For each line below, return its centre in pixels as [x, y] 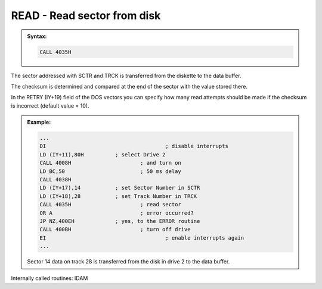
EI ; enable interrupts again [142, 238]
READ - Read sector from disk [86, 15]
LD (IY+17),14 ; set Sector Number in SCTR [120, 188]
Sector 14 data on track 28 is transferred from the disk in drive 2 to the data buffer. [129, 262]
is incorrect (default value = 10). [50, 106]
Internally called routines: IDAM [49, 278]
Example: [39, 122]
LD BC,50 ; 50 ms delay [110, 171]
